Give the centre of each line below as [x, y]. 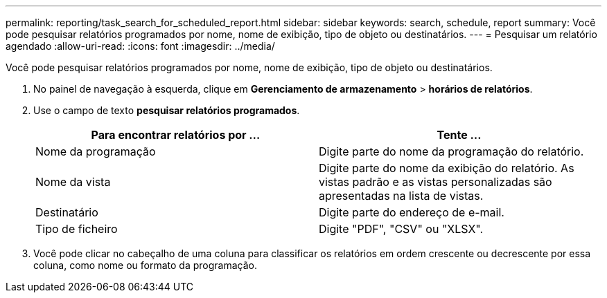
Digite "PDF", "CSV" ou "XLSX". [401, 229]
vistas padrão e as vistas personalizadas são [436, 182]
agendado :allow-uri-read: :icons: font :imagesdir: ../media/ [140, 46]
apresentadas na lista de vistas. [401, 196]
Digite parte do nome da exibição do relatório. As [447, 168]
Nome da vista [73, 182]
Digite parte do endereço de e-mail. [412, 212]
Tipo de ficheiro [77, 229]
